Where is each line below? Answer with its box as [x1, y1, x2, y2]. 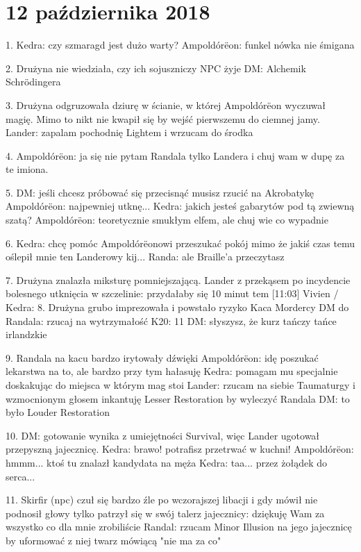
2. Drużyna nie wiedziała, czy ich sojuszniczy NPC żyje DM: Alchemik [6, 60, 306, 75]
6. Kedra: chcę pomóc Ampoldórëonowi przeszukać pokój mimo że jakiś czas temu [6, 235, 355, 250]
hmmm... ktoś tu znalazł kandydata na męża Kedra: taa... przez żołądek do [6, 455, 327, 469]
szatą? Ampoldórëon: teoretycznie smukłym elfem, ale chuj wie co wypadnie [6, 212, 328, 227]
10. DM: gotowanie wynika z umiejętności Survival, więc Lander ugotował [6, 428, 320, 442]
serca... [6, 469, 35, 483]
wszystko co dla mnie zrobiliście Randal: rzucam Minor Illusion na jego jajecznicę [6, 519, 352, 534]
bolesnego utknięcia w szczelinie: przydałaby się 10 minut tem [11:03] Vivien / [6, 286, 339, 301]
